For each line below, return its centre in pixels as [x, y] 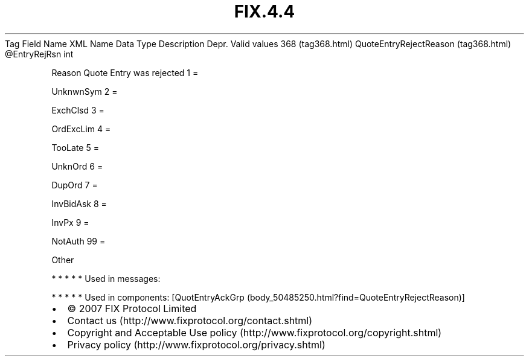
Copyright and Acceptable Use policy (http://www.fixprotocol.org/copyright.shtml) [255, 332]
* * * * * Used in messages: [106, 278]
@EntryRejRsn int [39, 54]
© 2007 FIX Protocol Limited [132, 308]
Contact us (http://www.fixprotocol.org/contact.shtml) [190, 320]
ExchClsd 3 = [78, 110]
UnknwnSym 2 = [85, 91]
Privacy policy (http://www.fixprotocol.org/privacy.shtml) [196, 344]
